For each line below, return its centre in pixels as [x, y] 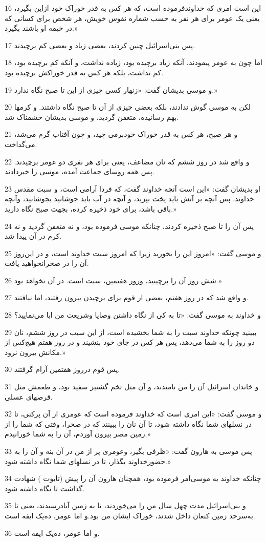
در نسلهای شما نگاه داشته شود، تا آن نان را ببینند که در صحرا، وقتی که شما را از [128, 423]
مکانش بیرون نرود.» [35, 352]
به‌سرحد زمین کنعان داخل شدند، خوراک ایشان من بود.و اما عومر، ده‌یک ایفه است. [130, 515]
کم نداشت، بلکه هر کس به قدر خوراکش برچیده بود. [84, 72]
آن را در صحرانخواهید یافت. [47, 263]
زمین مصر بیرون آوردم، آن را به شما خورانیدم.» [78, 434]
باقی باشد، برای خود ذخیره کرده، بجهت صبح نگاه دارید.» [91, 208]
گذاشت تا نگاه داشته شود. [45, 488]
